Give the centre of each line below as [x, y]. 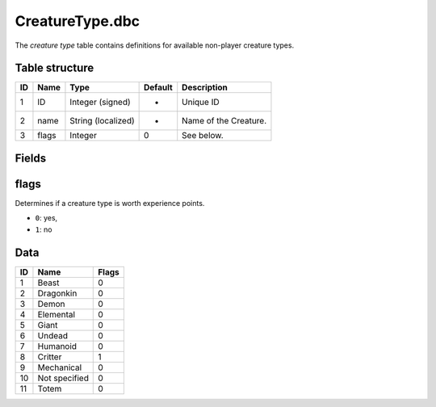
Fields [31, 158]
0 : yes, [46, 218]
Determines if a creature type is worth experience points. [110, 203]
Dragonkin [57, 293]
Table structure [55, 68]
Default [158, 87]
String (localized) [102, 121]
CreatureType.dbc [78, 21]
